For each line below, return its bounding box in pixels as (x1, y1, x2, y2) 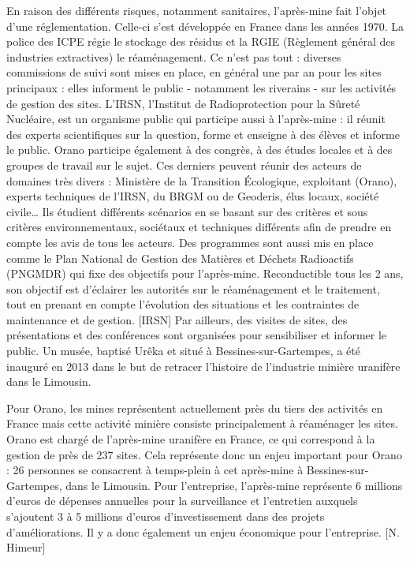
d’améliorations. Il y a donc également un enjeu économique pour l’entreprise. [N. (6, 523, 400, 540)
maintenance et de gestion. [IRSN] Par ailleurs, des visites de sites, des (6, 311, 348, 327)
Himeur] (6, 539, 46, 555)
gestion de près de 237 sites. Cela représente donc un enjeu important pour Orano (6, 446, 402, 462)
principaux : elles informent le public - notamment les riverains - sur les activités (6, 79, 397, 95)
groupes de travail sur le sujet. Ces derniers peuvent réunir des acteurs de (6, 156, 362, 173)
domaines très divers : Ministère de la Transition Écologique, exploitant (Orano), (6, 172, 397, 189)
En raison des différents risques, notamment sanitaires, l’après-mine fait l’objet (6, 2, 387, 18)
